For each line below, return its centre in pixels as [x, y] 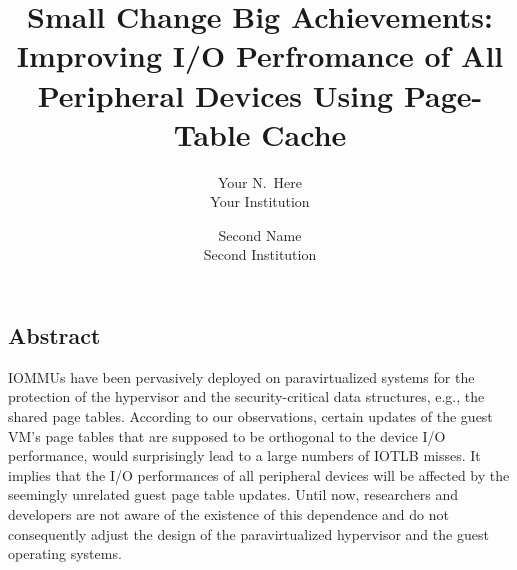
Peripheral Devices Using [215, 94]
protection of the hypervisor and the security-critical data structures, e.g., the [246, 396]
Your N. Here [260, 181]
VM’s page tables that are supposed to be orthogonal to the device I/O [227, 435]
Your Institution [260, 201]
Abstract [54, 335]
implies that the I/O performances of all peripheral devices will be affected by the [259, 474]
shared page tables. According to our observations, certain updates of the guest [250, 416]
